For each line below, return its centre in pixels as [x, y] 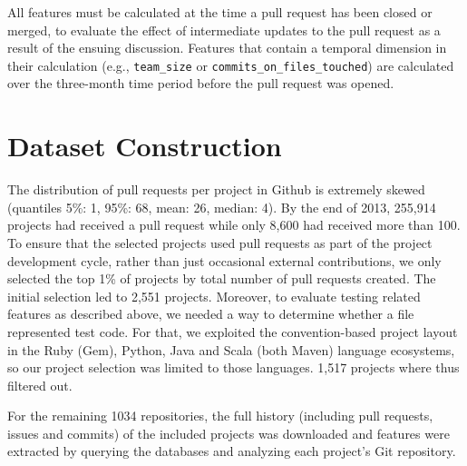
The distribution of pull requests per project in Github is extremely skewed [216, 189]
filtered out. [40, 385]
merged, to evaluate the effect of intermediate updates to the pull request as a [224, 30]
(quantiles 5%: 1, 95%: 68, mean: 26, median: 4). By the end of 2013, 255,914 [222, 207]
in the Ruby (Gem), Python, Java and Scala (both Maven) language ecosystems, [231, 349]
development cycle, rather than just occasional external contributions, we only [224, 260]
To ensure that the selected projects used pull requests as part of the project [220, 242]
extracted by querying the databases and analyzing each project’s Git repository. [232, 451]
